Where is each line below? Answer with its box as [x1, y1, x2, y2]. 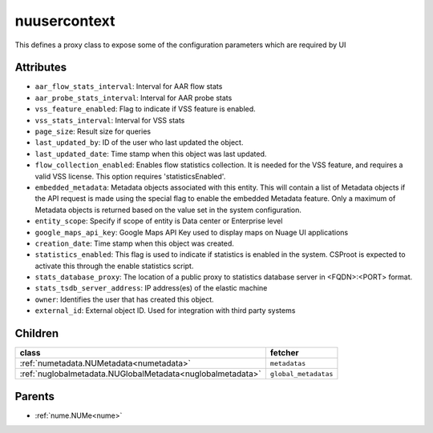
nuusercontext [14, 12, 115, 30]
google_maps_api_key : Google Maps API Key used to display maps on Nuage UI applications [34, 227, 349, 237]
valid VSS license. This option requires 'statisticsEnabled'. [34, 171, 226, 181]
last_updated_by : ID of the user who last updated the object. [34, 138, 244, 147]
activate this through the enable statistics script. [34, 261, 194, 271]
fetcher [269, 347, 300, 359]
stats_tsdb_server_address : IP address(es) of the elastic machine [34, 283, 268, 293]
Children [14, 327, 59, 340]
